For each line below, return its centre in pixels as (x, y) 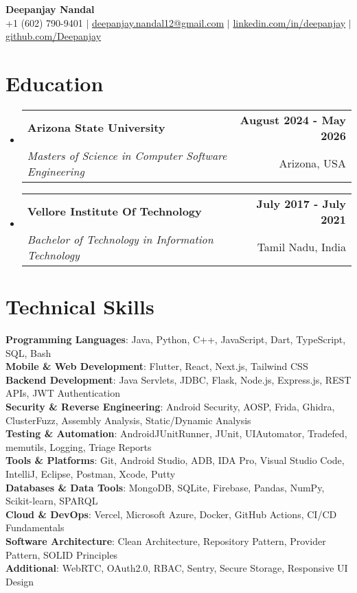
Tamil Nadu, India (301, 247)
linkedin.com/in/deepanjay (289, 22)
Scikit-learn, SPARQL (52, 501)
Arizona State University (96, 128)
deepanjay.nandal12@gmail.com (158, 22)
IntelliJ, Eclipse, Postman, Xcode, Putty (91, 473)
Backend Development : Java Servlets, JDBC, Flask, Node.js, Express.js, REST (178, 379)
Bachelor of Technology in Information (120, 239)
